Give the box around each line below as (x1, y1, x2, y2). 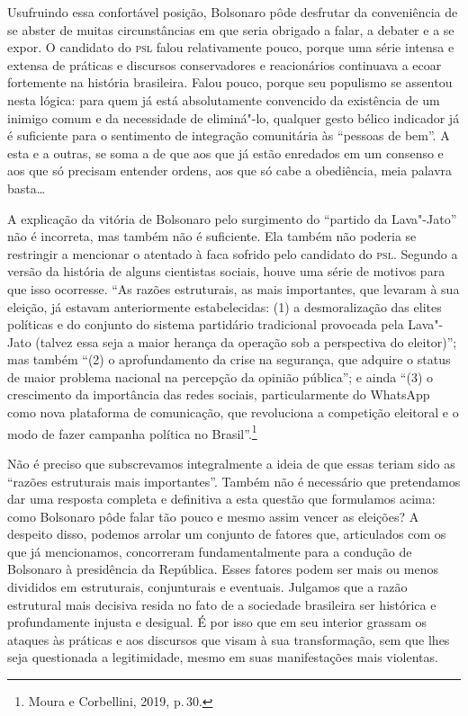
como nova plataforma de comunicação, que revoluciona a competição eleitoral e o (7, 403, 459, 422)
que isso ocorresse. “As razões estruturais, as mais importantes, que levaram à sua (7, 279, 460, 298)
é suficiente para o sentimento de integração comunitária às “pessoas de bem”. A (7, 126, 450, 145)
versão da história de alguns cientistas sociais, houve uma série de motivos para (7, 262, 445, 281)
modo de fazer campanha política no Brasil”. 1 (7, 421, 257, 443)
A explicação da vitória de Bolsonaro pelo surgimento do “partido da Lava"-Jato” (7, 209, 457, 228)
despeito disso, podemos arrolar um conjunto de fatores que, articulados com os (7, 524, 446, 543)
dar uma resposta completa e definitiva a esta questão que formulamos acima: (7, 489, 436, 508)
